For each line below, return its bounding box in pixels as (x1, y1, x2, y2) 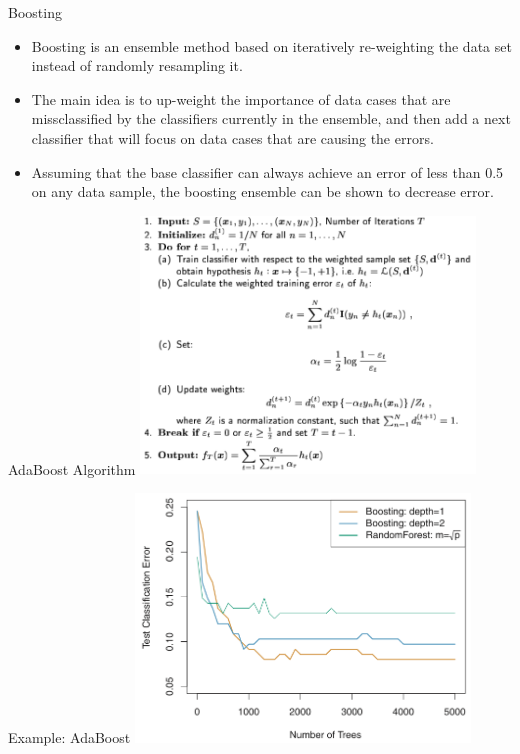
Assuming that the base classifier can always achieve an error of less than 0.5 (31, 161, 504, 182)
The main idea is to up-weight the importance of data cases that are (31, 88, 451, 109)
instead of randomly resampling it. (31, 55, 243, 76)
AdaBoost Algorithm (8, 458, 136, 479)
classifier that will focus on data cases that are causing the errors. (31, 127, 434, 148)
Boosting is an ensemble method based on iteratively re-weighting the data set (31, 35, 512, 56)
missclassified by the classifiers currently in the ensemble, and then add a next (31, 108, 511, 129)
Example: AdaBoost (8, 726, 131, 747)
